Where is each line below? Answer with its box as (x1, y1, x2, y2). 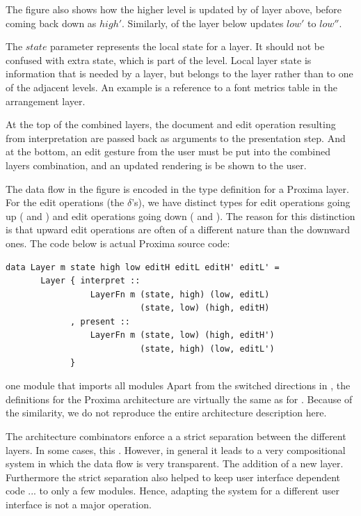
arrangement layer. (6, 93, 86, 108)
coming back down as (6, 15, 97, 30)
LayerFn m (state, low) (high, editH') (90, 330, 275, 341)
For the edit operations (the (6, 195, 125, 210)
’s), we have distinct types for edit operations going (131, 195, 351, 210)
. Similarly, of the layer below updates (122, 15, 284, 30)
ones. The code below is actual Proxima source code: (6, 235, 230, 250)
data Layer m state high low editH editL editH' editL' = (6, 262, 280, 272)
